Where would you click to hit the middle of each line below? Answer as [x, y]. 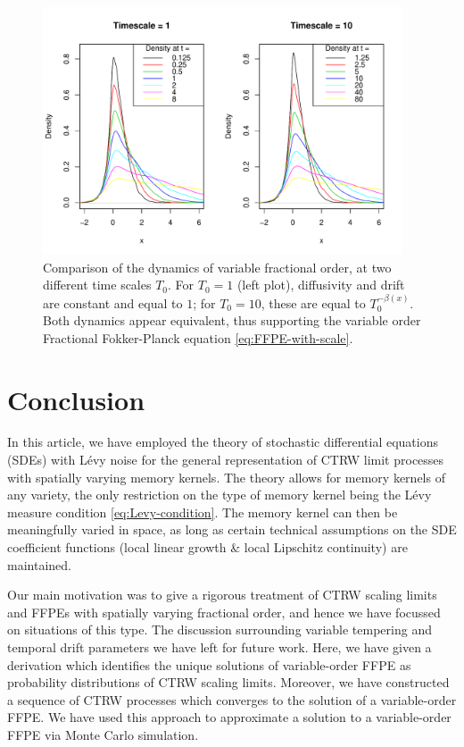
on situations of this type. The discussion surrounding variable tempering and [220, 629]
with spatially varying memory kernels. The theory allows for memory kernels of [226, 477]
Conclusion [76, 399]
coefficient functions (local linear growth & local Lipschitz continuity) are [207, 547]
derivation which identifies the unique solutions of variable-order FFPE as [209, 664]
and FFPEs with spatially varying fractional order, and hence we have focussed [224, 612]
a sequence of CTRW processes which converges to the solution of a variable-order [232, 699]
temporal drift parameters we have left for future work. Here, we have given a [220, 647]
